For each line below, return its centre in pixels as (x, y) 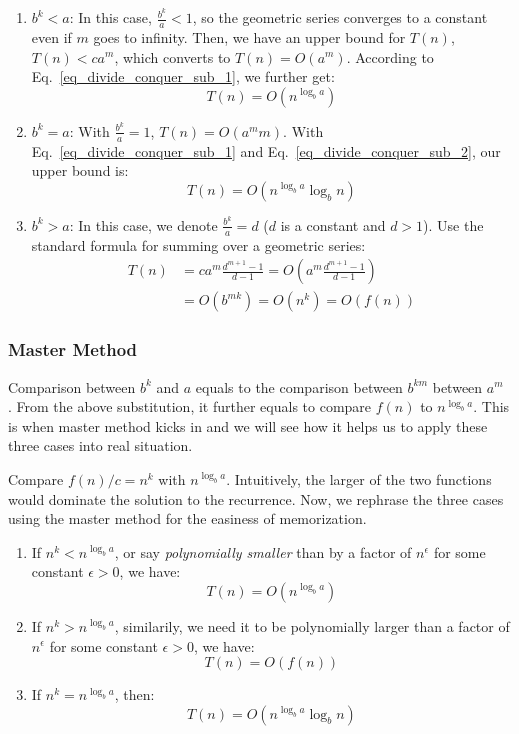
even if (51, 36)
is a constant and (333, 224)
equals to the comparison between (299, 386)
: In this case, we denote (143, 224)
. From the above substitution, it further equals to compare (190, 406)
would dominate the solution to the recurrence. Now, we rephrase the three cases (256, 498)
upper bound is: (80, 170)
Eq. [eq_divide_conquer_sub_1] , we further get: (183, 76)
